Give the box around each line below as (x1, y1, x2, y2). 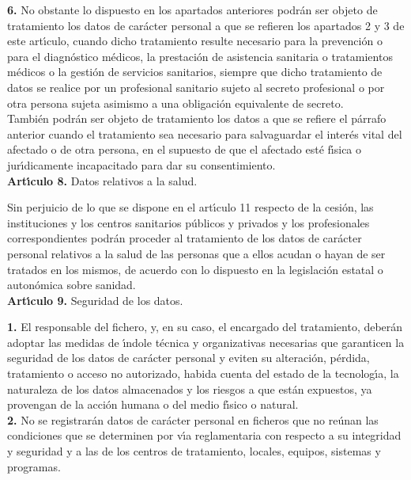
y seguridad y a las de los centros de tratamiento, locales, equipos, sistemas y (7, 443, 381, 459)
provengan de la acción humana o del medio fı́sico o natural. (7, 396, 299, 413)
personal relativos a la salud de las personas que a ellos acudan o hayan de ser (7, 245, 386, 261)
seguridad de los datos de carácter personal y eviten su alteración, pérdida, (7, 349, 370, 366)
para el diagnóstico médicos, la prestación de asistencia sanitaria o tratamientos (7, 48, 393, 64)
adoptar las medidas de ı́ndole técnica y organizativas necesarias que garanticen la (7, 333, 405, 350)
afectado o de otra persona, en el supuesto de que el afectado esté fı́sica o (7, 141, 362, 158)
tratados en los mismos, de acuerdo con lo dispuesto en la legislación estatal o (7, 261, 383, 277)
